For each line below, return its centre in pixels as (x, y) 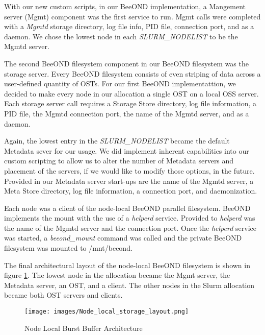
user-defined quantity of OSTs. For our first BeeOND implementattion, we (120, 83)
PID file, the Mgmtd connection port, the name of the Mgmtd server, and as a (127, 113)
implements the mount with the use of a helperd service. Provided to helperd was (130, 218)
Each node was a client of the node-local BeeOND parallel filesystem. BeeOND (127, 208)
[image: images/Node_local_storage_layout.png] (107, 312)
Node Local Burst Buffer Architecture (84, 328)
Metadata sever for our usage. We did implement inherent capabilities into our (127, 150)
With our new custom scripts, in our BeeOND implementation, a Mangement (125, 6)
